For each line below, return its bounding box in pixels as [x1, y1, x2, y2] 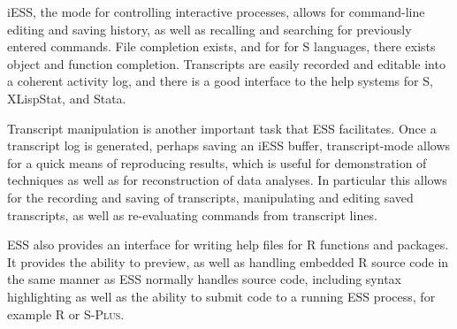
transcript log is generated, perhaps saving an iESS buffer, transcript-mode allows [7, 136, 451, 155]
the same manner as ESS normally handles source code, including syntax [7, 270, 401, 288]
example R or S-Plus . [7, 304, 125, 323]
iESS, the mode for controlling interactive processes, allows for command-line [7, 3, 425, 20]
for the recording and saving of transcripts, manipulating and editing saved [7, 187, 414, 206]
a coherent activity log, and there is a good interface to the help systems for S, [7, 72, 433, 90]
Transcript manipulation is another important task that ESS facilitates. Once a [7, 119, 437, 137]
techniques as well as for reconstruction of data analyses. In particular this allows [7, 171, 447, 189]
